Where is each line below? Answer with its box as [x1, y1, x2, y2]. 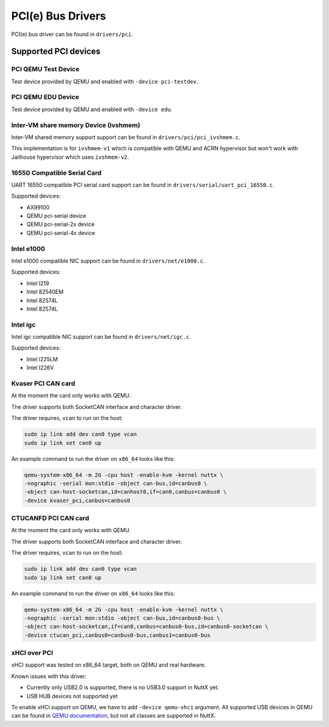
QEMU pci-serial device [26, 212, 87, 220]
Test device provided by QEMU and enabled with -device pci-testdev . [11, 78, 198, 85]
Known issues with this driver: [11, 672, 87, 680]
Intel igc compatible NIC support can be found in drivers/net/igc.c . [11, 333, 191, 341]
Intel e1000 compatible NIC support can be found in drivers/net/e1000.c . [11, 257, 205, 264]
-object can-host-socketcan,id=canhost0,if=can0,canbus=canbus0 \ [24, 488, 227, 496]
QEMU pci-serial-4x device [26, 229, 96, 236]
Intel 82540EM [26, 288, 64, 295]
